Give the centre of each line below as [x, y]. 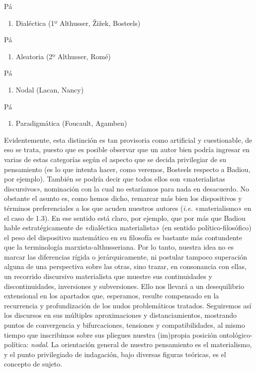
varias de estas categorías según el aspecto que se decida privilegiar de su [115, 159]
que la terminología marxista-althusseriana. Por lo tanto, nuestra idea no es [119, 247]
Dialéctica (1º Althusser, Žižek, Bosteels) [78, 23]
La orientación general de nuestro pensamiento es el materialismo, [151, 344]
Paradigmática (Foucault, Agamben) [71, 123]
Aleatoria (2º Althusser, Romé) [63, 56]
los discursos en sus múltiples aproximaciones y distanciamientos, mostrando [120, 315]
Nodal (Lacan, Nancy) [50, 89]
